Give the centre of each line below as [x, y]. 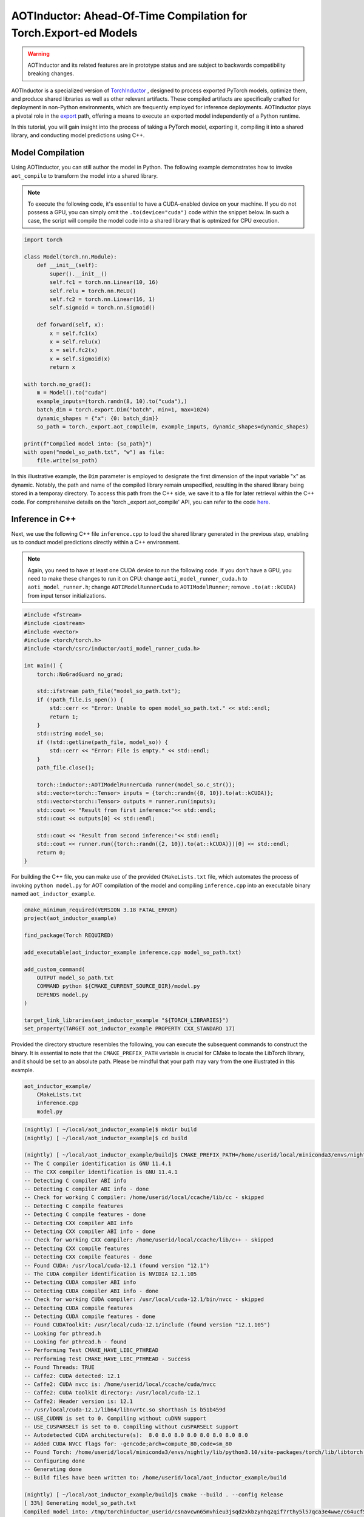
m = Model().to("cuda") [72, 393]
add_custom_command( [54, 969]
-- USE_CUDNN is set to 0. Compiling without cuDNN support [115, 1418]
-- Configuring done [54, 1461]
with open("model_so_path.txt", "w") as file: [94, 452]
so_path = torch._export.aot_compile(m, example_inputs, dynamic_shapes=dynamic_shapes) [173, 427]
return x [62, 367]
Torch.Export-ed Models [74, 33]
